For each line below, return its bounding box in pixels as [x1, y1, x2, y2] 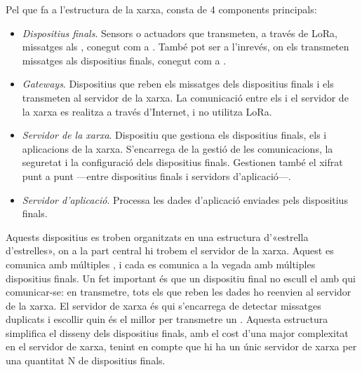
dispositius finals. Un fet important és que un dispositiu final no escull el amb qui [6, 270, 356, 285]
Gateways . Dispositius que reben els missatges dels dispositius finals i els [22, 76, 334, 91]
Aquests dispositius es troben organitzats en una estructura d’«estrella [6, 229, 309, 244]
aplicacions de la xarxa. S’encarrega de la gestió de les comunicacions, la [22, 141, 333, 156]
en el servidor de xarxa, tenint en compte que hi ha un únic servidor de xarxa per [6, 339, 357, 354]
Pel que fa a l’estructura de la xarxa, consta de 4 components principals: [6, 2, 317, 16]
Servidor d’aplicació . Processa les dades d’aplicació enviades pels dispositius [22, 192, 348, 207]
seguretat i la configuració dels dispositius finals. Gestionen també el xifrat [22, 155, 343, 170]
